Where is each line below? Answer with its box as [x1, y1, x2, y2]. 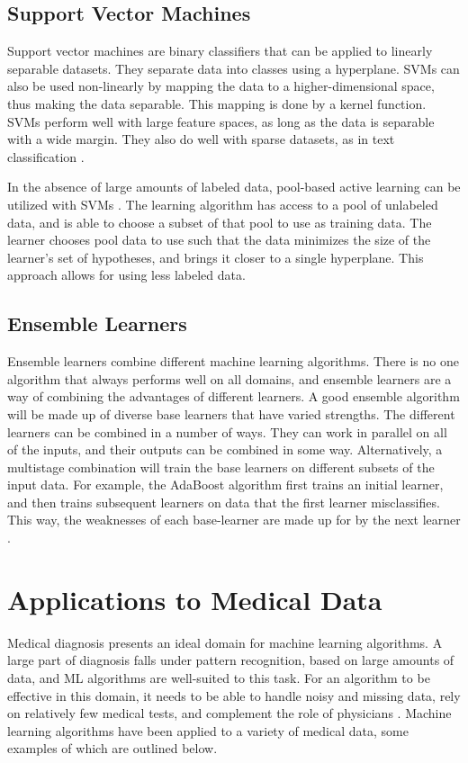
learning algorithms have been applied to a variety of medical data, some [7, 721, 409, 740]
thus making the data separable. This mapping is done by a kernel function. [7, 94, 427, 112]
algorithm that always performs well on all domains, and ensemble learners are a [7, 369, 452, 388]
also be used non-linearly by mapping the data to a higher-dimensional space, [7, 76, 435, 95]
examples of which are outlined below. [7, 739, 218, 758]
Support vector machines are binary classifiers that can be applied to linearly [7, 41, 433, 60]
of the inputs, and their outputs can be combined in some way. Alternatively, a [7, 440, 443, 459]
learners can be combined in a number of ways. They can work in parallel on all [7, 422, 447, 441]
